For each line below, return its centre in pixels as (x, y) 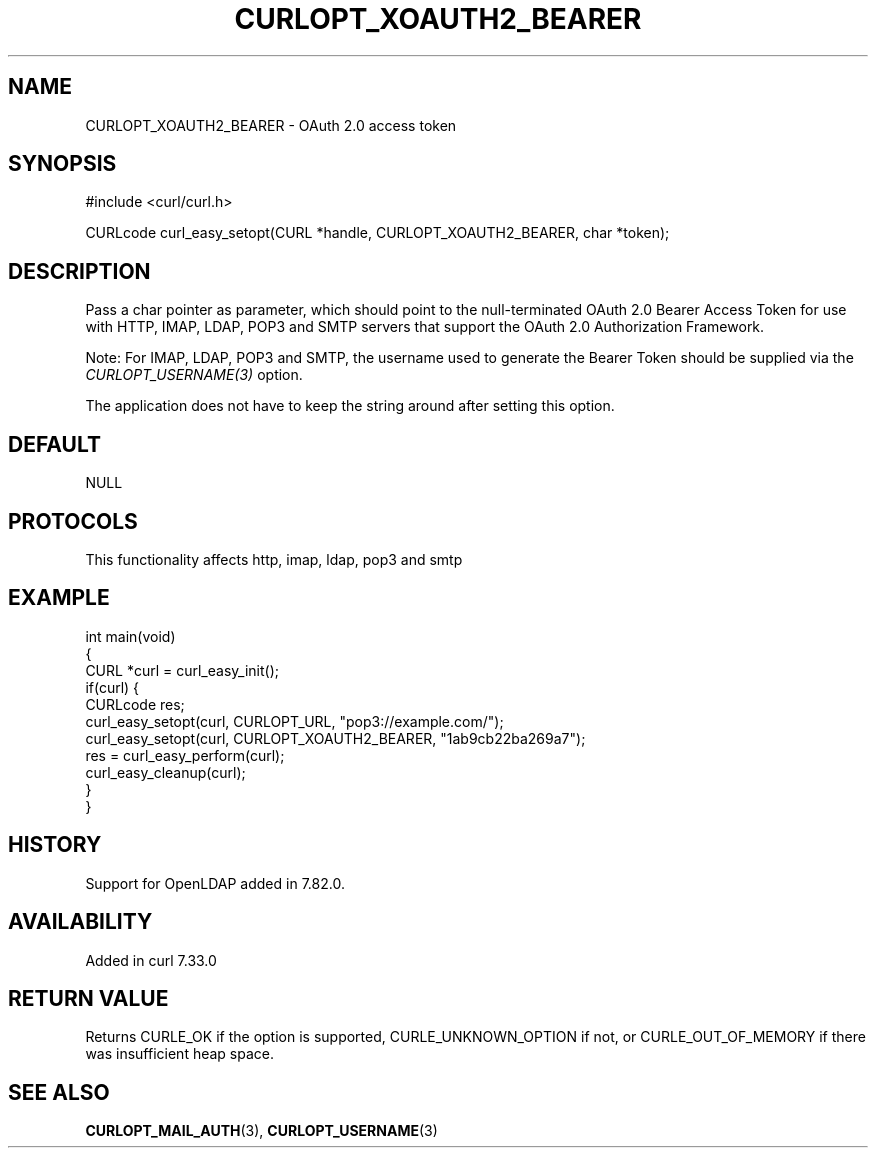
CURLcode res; (135, 704)
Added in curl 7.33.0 (151, 960)
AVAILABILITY (80, 922)
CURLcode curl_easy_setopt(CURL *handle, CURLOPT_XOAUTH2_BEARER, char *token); (377, 233)
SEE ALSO (59, 1092)
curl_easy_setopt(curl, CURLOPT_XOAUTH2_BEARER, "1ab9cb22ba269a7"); (335, 738)
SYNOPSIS (62, 164)
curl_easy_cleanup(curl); (165, 772)
